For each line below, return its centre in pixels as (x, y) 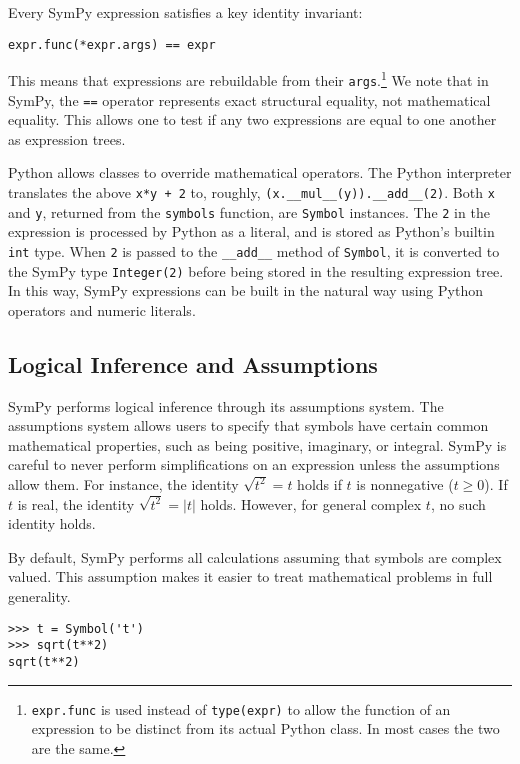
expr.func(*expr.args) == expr (112, 44)
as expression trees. (67, 138)
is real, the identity (76, 503)
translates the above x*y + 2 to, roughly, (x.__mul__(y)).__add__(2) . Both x (251, 192)
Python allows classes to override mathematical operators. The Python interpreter (260, 172)
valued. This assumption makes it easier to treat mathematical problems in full (250, 576)
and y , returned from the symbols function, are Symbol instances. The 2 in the (249, 211)
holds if (319, 483)
